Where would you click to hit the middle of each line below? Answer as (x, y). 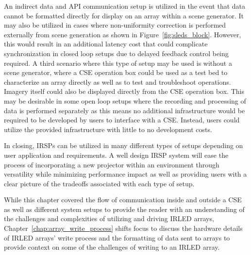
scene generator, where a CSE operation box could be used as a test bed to (116, 72)
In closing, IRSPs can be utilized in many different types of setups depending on (124, 145)
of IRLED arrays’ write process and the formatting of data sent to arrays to (117, 237)
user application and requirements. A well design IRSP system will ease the (116, 155)
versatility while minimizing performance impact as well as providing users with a (125, 174)
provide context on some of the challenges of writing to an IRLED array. (112, 247)
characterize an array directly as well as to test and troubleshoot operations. (117, 82)
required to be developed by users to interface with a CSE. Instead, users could (122, 120)
